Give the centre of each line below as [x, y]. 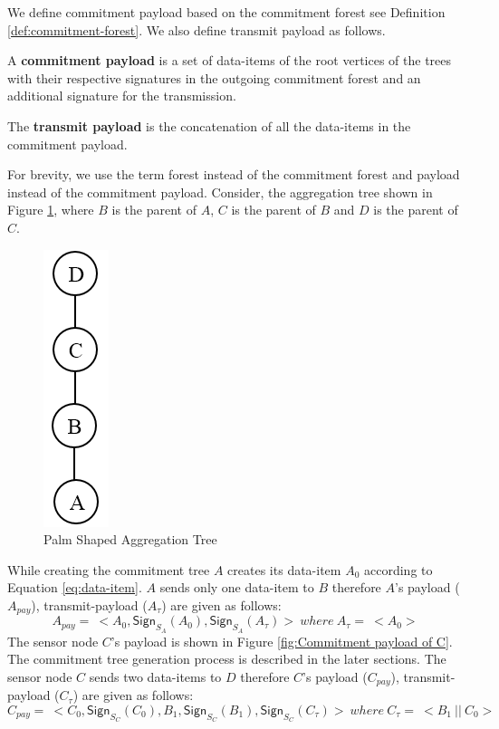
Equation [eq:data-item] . [75, 587]
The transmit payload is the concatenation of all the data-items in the [209, 125]
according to [398, 569]
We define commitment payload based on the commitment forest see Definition [226, 12]
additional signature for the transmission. [122, 96]
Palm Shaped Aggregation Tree [130, 539]
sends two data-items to [155, 676]
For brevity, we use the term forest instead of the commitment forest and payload [234, 174]
